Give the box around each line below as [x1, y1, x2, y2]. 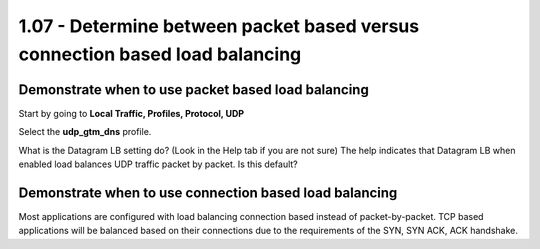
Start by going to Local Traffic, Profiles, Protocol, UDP [18, 107, 245, 119]
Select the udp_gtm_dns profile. [18, 126, 152, 138]
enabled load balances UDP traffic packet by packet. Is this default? [18, 158, 299, 170]
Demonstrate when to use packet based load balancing [18, 81, 369, 98]
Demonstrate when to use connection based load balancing [18, 184, 398, 201]
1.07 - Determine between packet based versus [18, 15, 420, 37]
